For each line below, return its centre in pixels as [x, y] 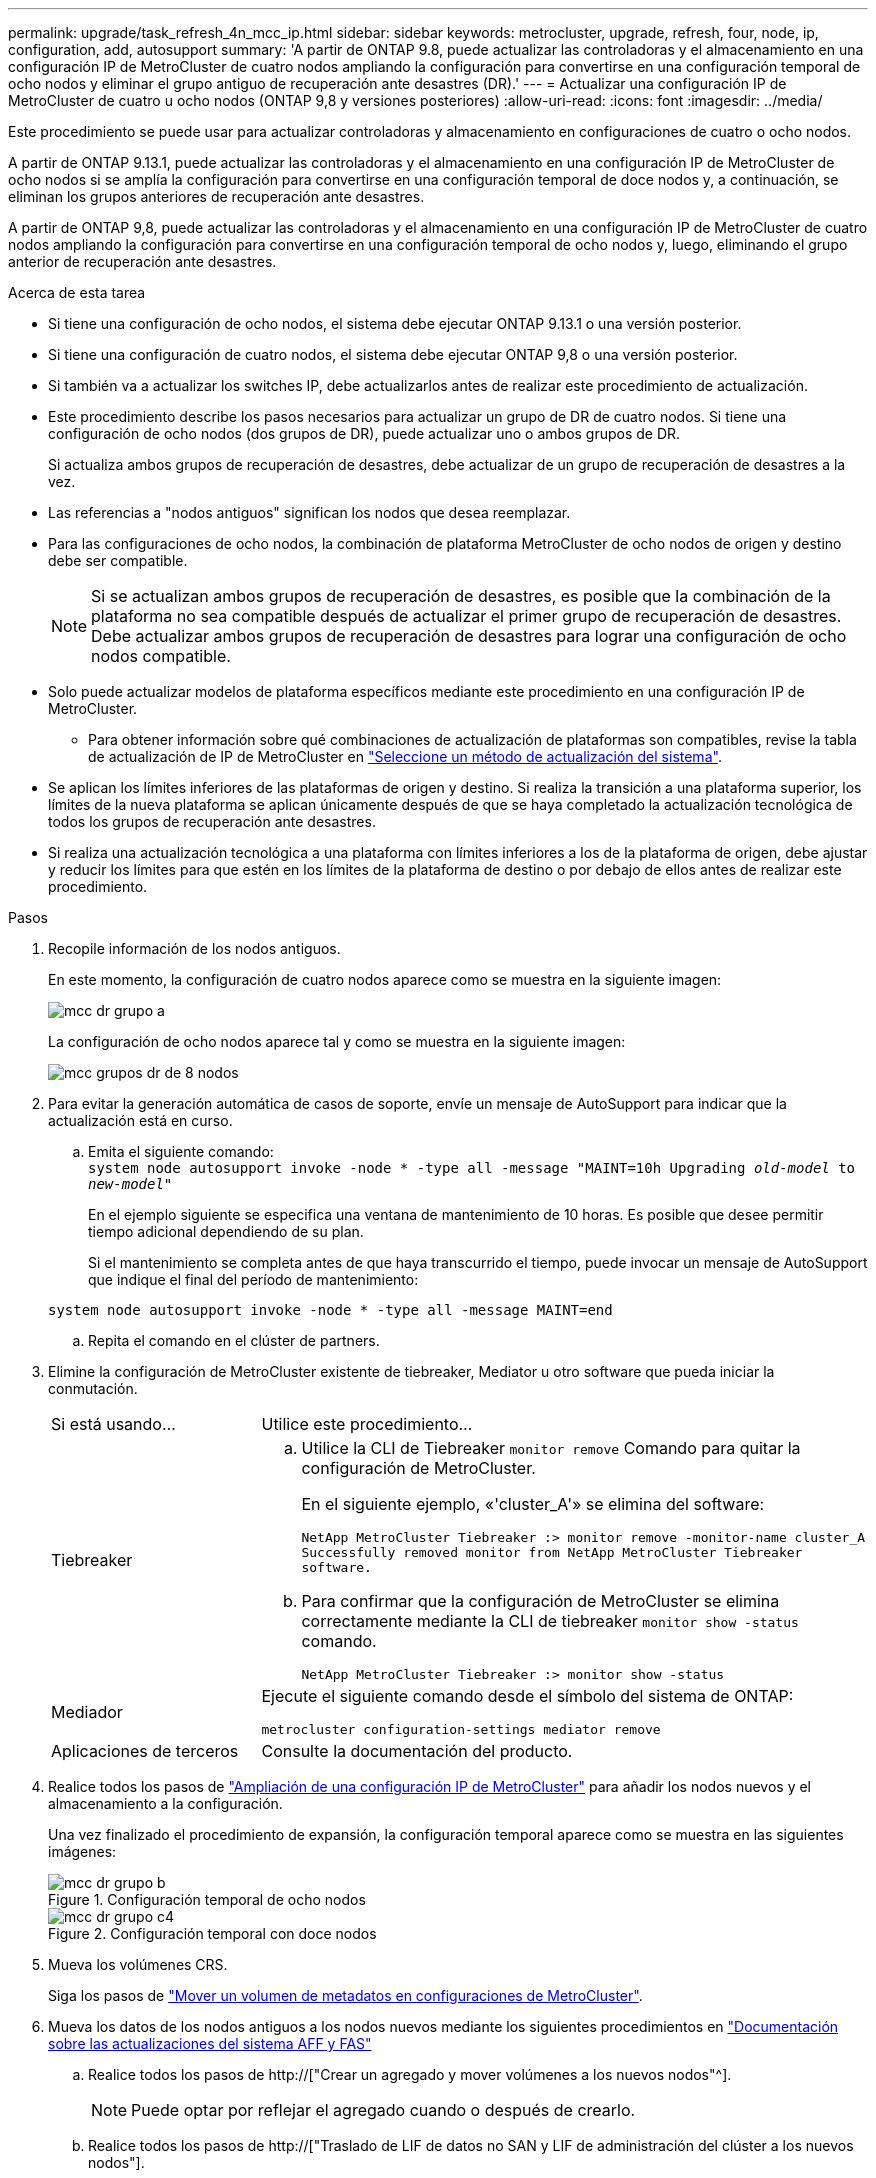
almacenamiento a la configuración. [165, 1803]
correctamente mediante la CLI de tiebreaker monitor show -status [550, 1621]
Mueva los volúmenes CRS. [138, 1964]
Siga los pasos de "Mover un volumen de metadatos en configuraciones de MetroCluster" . [345, 1995]
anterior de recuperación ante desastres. [142, 261]
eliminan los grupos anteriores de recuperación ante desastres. [216, 196]
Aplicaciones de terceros [145, 1751]
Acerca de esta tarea [77, 292]
